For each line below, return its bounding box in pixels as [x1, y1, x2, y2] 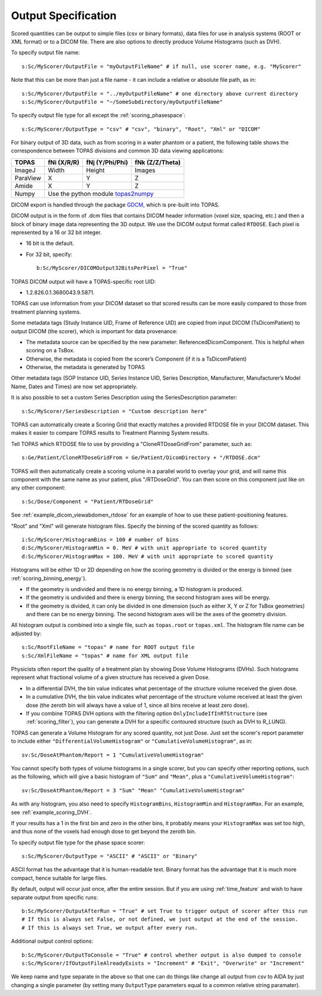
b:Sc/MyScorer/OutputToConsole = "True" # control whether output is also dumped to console [21, 951, 302, 958]
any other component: [11, 484, 66, 491]
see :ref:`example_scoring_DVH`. [11, 809, 92, 816]
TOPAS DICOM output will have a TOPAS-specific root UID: [11, 278, 156, 285]
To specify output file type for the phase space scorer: [11, 839, 145, 846]
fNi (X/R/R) [48, 158, 80, 167]
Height [86, 166, 105, 174]
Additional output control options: [11, 937, 94, 945]
